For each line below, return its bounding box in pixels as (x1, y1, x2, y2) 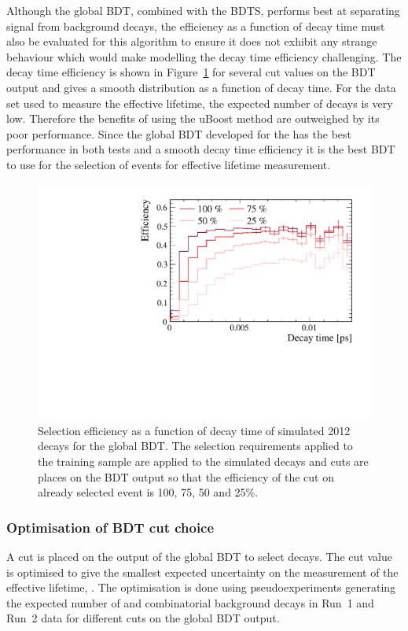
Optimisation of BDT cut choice (6, 517, 215, 537)
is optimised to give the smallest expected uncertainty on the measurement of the (6, 563, 399, 580)
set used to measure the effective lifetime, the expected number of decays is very (6, 94, 393, 111)
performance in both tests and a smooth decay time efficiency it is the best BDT (6, 141, 395, 157)
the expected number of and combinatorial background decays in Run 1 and (6, 594, 374, 611)
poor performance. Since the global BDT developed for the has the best (6, 125, 351, 142)
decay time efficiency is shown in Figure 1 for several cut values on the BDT (6, 64, 376, 80)
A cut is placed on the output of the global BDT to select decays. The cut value (6, 548, 392, 564)
